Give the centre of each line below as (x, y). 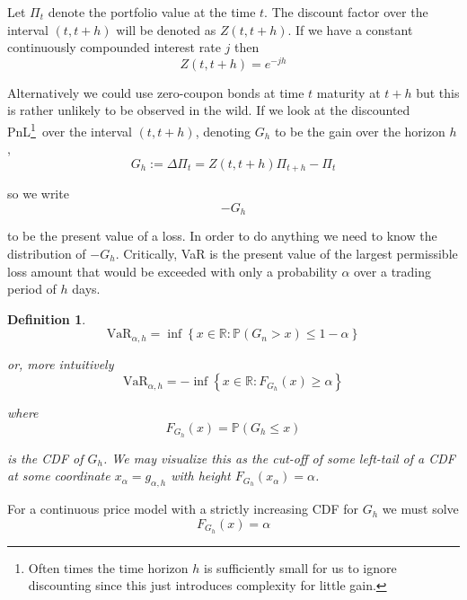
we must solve (420, 509)
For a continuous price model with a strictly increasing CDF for (183, 509)
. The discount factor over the (346, 12)
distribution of (47, 253)
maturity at (348, 92)
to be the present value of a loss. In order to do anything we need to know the (222, 236)
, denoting (223, 131)
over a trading (393, 271)
